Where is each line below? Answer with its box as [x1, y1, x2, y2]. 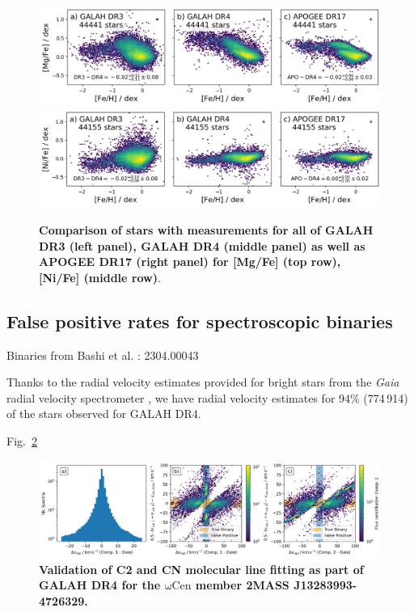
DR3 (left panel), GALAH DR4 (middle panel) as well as [39, 237, 365, 254]
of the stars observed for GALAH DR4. [6, 405, 201, 422]
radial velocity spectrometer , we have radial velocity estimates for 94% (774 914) [6, 389, 408, 406]
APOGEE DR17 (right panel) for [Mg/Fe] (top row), [39, 253, 341, 270]
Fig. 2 [6, 433, 37, 450]
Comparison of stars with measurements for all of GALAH [39, 222, 374, 238]
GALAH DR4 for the [39, 576, 161, 593]
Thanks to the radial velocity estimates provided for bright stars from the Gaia [6, 374, 399, 390]
